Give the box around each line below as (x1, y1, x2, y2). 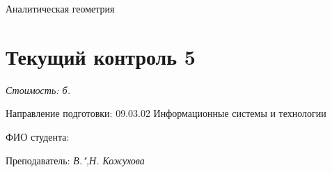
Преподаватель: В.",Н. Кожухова (6, 153, 145, 167)
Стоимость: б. (6, 82, 70, 97)
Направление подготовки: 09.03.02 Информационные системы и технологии (6, 106, 326, 120)
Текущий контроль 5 (6, 42, 196, 70)
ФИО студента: (6, 129, 70, 143)
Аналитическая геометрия (6, 1, 115, 15)
